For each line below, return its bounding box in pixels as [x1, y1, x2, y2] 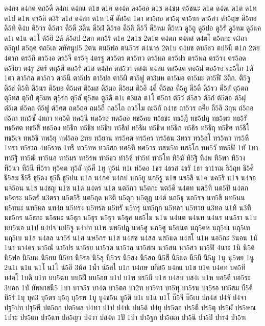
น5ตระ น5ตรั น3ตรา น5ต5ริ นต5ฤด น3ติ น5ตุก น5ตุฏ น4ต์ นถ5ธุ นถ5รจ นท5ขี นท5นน [4, 192, 245, 203]
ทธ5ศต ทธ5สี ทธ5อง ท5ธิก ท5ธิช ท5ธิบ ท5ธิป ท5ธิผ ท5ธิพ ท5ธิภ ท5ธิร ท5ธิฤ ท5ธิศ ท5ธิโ [4, 122, 250, 133]
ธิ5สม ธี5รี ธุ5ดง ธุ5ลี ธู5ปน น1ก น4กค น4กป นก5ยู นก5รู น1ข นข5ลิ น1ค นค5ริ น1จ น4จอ [4, 172, 256, 183]
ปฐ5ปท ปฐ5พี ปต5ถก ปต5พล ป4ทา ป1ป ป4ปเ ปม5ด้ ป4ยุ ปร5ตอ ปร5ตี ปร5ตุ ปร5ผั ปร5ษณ [4, 302, 256, 312]
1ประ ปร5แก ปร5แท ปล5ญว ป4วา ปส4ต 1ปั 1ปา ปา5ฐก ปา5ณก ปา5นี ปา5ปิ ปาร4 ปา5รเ [4, 312, 247, 322]
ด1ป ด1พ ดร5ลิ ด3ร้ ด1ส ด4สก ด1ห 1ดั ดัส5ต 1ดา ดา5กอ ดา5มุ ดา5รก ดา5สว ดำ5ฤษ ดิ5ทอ [4, 12, 257, 23]
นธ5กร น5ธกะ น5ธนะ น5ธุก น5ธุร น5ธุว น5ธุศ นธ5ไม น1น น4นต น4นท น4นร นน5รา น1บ [4, 212, 257, 223]
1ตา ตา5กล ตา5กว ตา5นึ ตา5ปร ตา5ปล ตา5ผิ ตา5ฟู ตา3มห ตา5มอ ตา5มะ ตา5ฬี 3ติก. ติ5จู [4, 72, 250, 83]
